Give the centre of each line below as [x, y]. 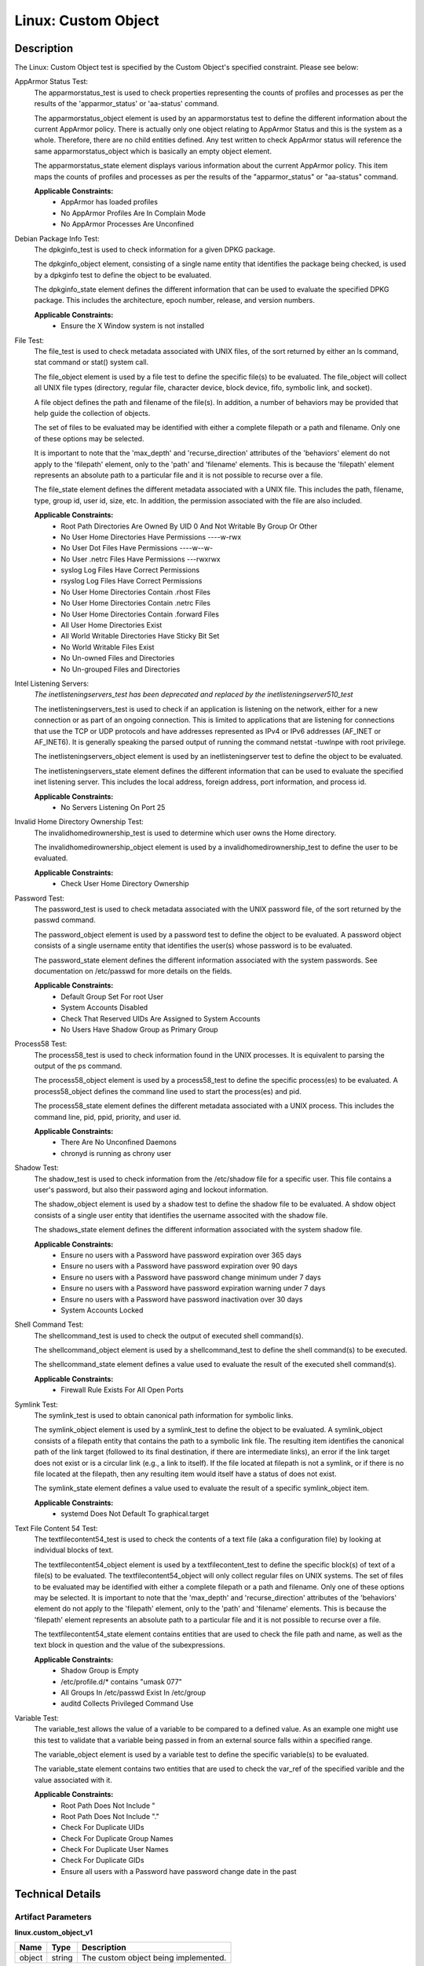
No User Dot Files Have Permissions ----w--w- [137, 548]
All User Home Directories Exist [111, 625]
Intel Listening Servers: [52, 683]
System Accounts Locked [102, 1310]
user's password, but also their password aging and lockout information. [151, 1190]
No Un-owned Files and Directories [118, 658]
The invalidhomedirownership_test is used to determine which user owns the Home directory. [185, 833]
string [62, 1958]
